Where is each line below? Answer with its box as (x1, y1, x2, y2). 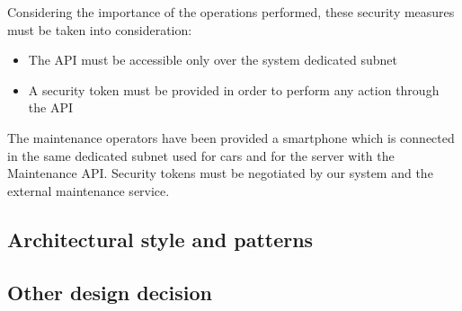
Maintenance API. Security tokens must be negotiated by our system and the (7, 164, 433, 182)
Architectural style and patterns (7, 225, 314, 253)
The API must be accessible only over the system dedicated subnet (28, 50, 397, 69)
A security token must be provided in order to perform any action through (28, 80, 440, 99)
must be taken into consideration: (7, 20, 192, 39)
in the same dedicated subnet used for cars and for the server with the (7, 146, 395, 164)
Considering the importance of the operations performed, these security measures (7, 3, 455, 21)
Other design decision (7, 278, 212, 306)
